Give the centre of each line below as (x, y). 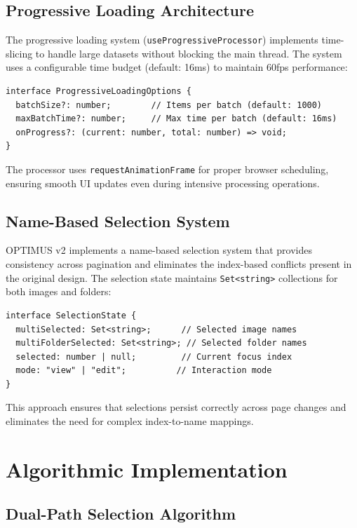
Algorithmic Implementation (147, 469)
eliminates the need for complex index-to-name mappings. (130, 421)
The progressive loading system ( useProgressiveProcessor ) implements (162, 40)
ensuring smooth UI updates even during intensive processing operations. (163, 183)
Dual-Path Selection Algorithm (121, 514)
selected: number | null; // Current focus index (154, 357)
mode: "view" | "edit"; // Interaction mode (144, 371)
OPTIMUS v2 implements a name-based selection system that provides (159, 250)
